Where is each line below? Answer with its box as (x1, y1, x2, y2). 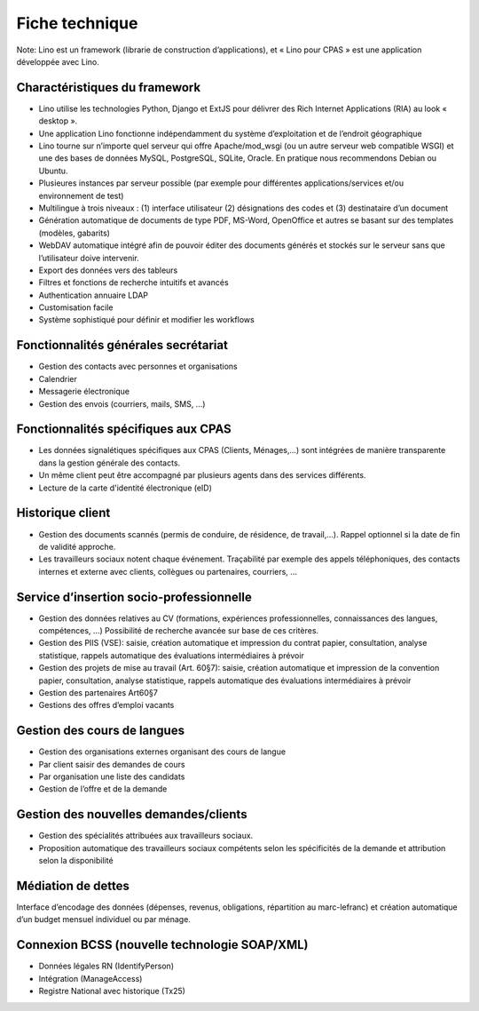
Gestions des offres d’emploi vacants (38, 700, 175, 711)
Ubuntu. (38, 165, 68, 176)
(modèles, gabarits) (38, 227, 111, 238)
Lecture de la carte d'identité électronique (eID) (38, 482, 213, 493)
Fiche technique (16, 13, 138, 33)
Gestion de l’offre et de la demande (38, 784, 168, 794)
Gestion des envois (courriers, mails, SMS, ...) (38, 398, 206, 409)
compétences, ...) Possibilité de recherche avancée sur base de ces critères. (38, 625, 319, 636)
